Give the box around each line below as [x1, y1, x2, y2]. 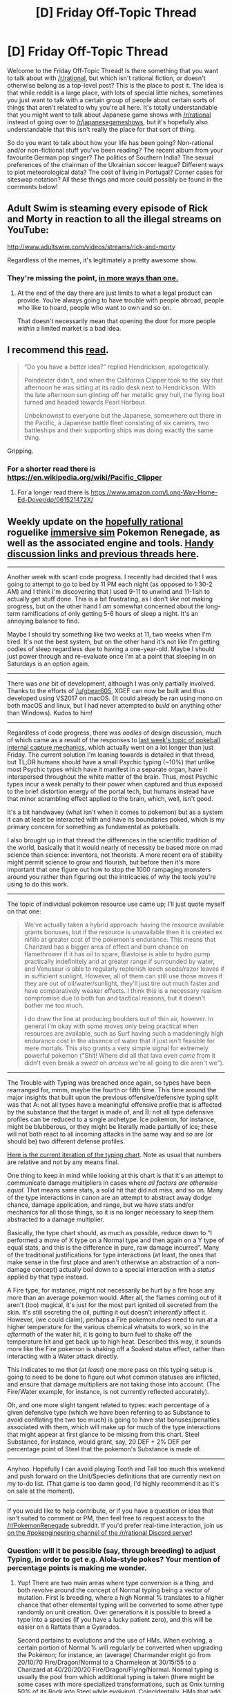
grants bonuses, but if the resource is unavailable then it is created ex [23, 927, 223, 936]
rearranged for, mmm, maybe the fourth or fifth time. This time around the [7, 1085, 217, 1094]
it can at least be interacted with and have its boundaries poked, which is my [7, 815, 225, 823]
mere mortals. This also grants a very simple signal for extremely [23, 1044, 209, 1052]
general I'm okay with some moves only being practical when [23, 1022, 199, 1030]
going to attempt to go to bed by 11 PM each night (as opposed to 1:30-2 [7, 580, 213, 588]
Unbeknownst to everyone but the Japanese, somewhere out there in [23, 411, 222, 419]
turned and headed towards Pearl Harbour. [23, 398, 146, 406]
